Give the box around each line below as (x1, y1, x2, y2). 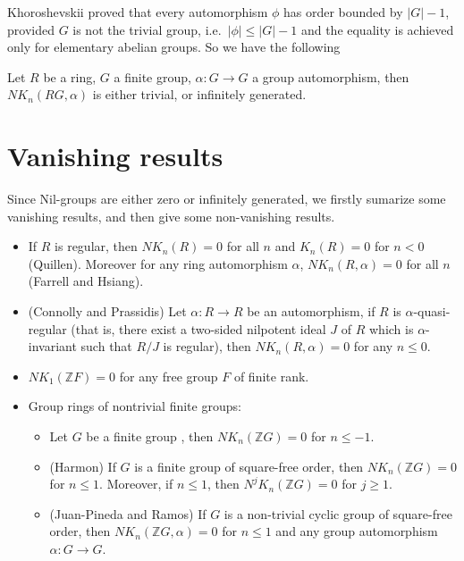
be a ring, (43, 67, 97, 86)
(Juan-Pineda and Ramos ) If (49, 504, 207, 523)
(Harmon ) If (49, 456, 116, 475)
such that (80, 337, 132, 356)
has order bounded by (283, 3, 403, 21)
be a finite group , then (86, 427, 214, 446)
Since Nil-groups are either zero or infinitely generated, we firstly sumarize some (7, 189, 446, 208)
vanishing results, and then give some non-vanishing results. (7, 206, 335, 225)
